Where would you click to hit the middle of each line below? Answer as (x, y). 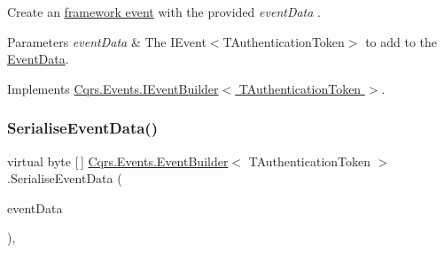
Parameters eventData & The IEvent (107, 41)
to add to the (401, 41)
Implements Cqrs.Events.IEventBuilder (113, 88)
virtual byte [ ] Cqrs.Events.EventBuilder (118, 161)
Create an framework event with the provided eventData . (164, 11)
